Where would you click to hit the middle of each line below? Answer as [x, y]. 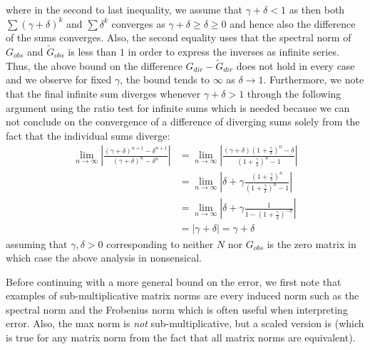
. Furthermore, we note [314, 79]
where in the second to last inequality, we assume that [124, 9]
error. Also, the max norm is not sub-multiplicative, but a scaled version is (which [185, 323]
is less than [92, 51]
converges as [138, 23]
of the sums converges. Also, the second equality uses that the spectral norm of [179, 37]
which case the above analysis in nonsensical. [104, 258]
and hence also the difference [293, 23]
